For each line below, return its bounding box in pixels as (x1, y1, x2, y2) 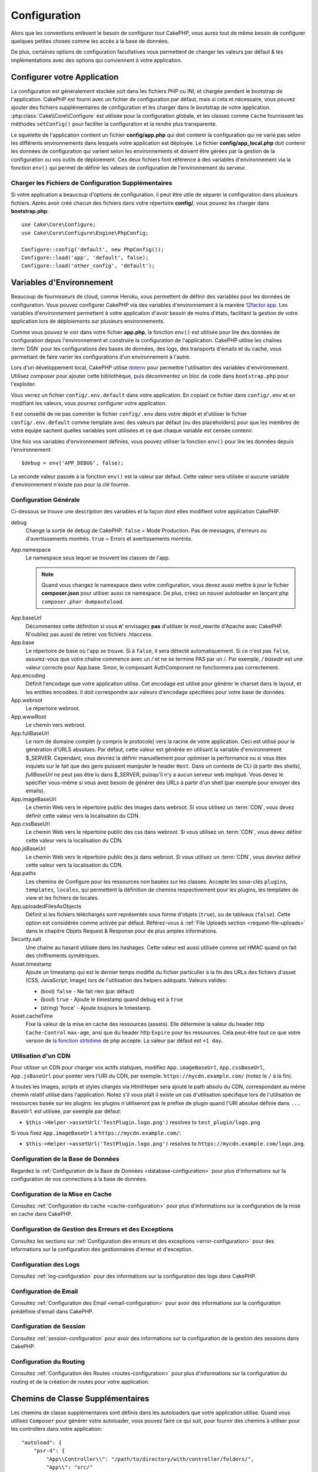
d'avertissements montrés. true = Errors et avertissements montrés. (25, 535, 193, 542)
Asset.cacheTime (11, 1012, 53, 1019)
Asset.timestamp (11, 960, 52, 967)
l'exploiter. (11, 380, 37, 388)
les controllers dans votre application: (11, 1425, 102, 1433)
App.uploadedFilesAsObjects (11, 903, 82, 910)
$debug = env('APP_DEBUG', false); (21, 460, 124, 466)
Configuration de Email (11, 1287, 78, 1295)
